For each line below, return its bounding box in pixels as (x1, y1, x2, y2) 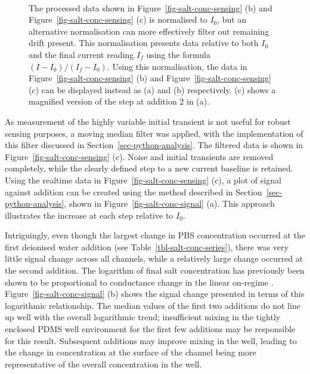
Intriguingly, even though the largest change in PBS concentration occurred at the (5, 229, 305, 241)
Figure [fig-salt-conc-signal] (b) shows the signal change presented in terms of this (5, 287, 305, 300)
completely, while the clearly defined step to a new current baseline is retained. (5, 162, 293, 174)
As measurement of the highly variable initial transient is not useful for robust (5, 115, 291, 127)
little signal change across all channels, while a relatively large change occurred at (5, 252, 303, 265)
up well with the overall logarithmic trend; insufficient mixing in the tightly (5, 311, 281, 323)
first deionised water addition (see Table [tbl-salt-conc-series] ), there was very (5, 240, 289, 253)
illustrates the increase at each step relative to (5, 209, 173, 221)
